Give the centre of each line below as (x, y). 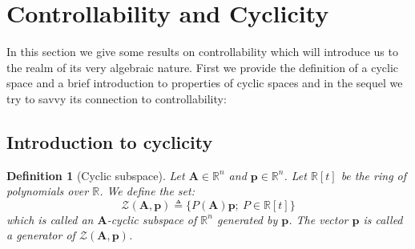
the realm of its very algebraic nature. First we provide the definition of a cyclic (203, 67)
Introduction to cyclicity (110, 141)
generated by (247, 219)
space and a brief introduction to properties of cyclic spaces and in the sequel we (205, 83)
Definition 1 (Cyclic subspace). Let (96, 175)
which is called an (50, 219)
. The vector (318, 219)
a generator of (41, 235)
